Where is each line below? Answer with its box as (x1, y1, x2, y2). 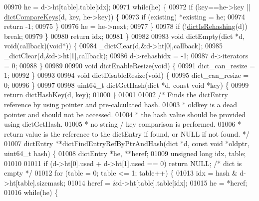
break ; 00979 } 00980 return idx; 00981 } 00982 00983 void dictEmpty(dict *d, (4, 30, 245, 41)
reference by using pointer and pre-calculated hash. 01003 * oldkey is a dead (4, 99, 238, 109)
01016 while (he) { (4, 187, 58, 198)
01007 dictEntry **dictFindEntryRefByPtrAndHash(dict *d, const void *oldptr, (4, 138, 250, 149)
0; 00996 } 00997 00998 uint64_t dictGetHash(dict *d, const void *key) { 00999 (4, 79, 249, 90)
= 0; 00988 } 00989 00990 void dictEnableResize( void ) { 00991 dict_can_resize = (4, 60, 256, 70)
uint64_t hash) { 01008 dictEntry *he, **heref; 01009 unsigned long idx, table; (4, 148, 246, 158)
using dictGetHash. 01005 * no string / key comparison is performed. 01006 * (4, 119, 242, 129)
